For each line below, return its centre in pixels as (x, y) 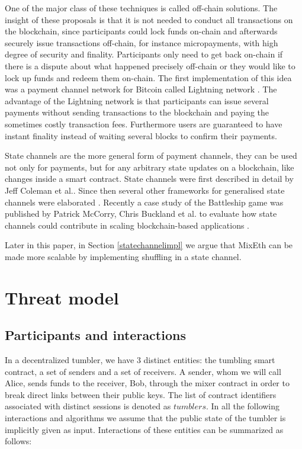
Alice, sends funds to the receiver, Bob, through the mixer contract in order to (147, 383)
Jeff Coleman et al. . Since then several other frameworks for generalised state (145, 190)
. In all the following (243, 406)
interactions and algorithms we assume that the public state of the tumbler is (145, 418)
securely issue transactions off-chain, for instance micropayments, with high (142, 42)
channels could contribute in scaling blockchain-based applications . (127, 225)
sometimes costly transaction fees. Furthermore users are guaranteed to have (144, 124)
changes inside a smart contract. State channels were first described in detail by (149, 179)
